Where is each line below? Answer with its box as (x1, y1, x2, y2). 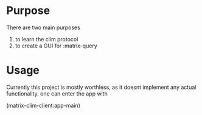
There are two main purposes (6, 24, 80, 31)
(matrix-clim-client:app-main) (6, 102, 81, 109)
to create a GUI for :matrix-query (15, 42, 97, 49)
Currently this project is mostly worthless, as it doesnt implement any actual (6, 83, 197, 91)
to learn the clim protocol (15, 35, 78, 43)
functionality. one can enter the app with (6, 89, 108, 97)
